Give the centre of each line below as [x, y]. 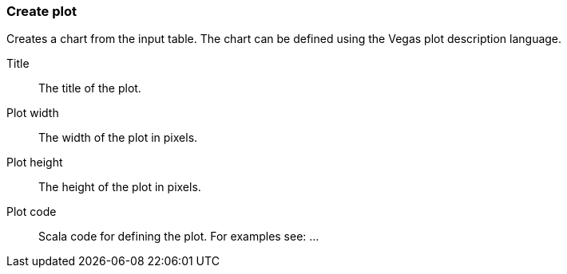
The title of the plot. [90, 88]
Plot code [32, 212]
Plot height [35, 162]
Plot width [33, 113]
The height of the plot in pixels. [120, 187]
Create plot [42, 11]
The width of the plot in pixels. [118, 138]
